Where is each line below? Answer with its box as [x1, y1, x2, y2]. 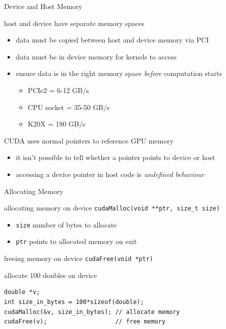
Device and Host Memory [4, 1, 83, 11]
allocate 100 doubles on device [4, 269, 97, 280]
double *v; [4, 288, 40, 296]
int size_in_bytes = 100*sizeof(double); [4, 298, 144, 305]
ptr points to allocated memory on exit [16, 236, 137, 246]
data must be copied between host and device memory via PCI [16, 34, 209, 45]
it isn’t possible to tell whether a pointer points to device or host [16, 152, 215, 162]
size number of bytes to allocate [16, 219, 117, 229]
